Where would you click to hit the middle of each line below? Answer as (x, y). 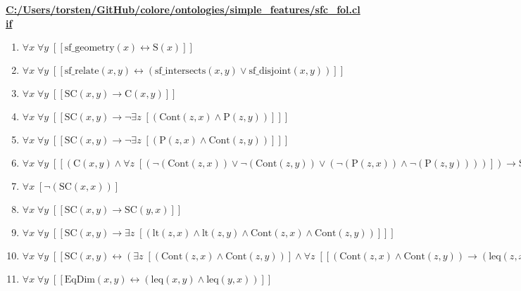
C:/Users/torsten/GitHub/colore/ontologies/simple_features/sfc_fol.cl (183, 9)
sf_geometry (89, 48)
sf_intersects (181, 71)
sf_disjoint (270, 71)
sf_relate (82, 71)
